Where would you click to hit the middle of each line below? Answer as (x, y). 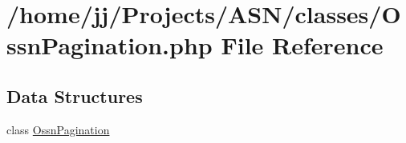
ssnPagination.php (110, 45)
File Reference (302, 45)
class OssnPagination (58, 129)
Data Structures (75, 95)
